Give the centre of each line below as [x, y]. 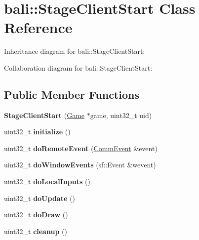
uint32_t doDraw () [36, 215]
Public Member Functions [72, 94]
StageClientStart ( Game [44, 115]
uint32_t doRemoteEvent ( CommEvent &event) [81, 148]
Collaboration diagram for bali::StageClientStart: [78, 67]
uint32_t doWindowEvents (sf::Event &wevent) [80, 165]
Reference [38, 27]
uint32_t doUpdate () [40, 198]
